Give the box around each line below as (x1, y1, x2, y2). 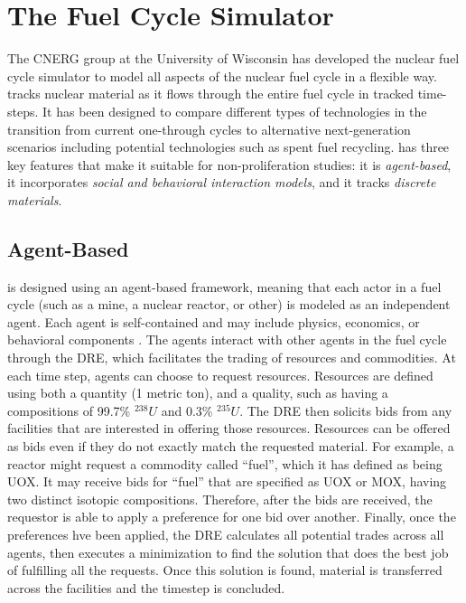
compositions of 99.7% (7, 400, 131, 419)
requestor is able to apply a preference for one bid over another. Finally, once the (7, 507, 456, 526)
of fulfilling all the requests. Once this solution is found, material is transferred (7, 561, 443, 579)
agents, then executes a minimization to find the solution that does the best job (7, 542, 449, 561)
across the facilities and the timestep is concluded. (7, 578, 285, 597)
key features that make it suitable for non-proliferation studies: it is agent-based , (7, 155, 452, 174)
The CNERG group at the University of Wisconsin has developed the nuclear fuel (7, 49, 460, 68)
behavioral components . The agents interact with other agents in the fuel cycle (7, 330, 447, 349)
